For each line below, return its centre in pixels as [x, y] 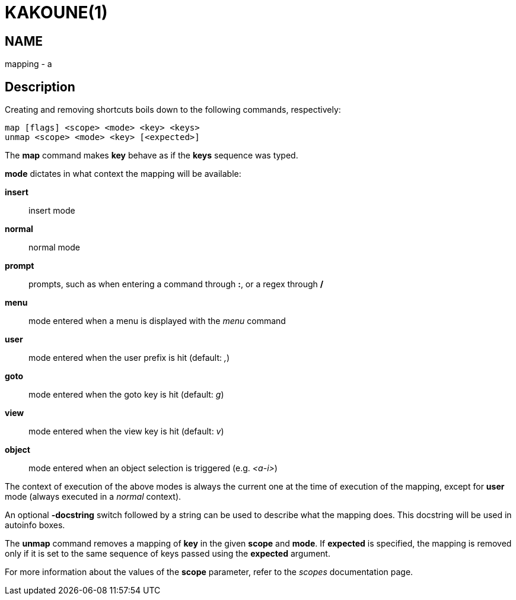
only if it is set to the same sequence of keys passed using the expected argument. [168, 554]
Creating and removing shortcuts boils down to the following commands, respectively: [173, 110]
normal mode [55, 247]
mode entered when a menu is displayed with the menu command [157, 321]
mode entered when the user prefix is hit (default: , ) [129, 358]
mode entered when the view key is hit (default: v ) [126, 431]
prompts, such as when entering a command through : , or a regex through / [176, 284]
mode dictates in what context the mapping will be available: [123, 174]
